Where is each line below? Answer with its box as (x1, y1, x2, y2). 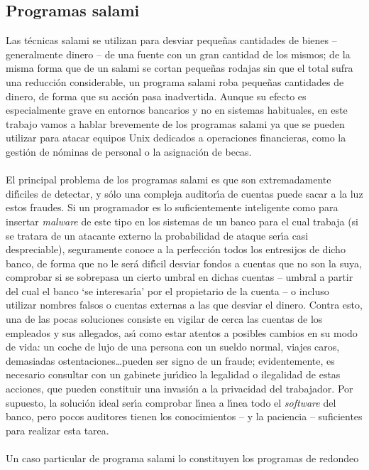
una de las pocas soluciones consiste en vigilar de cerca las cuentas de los (6, 311, 323, 326)
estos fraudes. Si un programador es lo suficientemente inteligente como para (6, 200, 338, 215)
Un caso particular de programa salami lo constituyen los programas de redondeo (6, 451, 359, 466)
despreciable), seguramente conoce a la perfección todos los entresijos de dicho (6, 242, 346, 257)
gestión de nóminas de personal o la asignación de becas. (6, 144, 252, 159)
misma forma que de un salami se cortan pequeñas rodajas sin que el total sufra (6, 60, 353, 75)
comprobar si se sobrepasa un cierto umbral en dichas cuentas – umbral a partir (6, 269, 353, 284)
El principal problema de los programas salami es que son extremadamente (6, 172, 331, 187)
